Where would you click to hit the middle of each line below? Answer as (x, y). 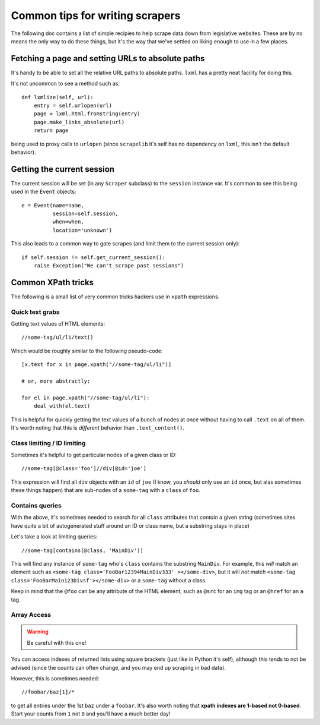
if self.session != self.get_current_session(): (93, 257)
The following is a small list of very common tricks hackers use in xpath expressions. (115, 297)
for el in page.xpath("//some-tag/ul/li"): (86, 398)
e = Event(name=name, (53, 205)
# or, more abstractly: (56, 381)
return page (51, 130)
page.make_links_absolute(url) (79, 122)
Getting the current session (63, 169)
